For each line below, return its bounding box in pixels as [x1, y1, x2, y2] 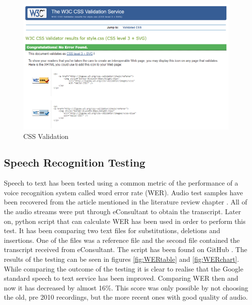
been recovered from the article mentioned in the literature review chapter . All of [4, 197, 247, 207]
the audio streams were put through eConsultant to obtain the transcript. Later [4, 206, 241, 216]
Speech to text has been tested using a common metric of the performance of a [4, 178, 238, 188]
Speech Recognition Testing [4, 155, 145, 170]
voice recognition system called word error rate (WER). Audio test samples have [4, 187, 243, 197]
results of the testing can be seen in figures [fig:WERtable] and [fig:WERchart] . [4, 254, 239, 264]
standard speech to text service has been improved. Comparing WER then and [4, 273, 238, 283]
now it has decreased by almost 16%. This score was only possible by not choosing [4, 282, 248, 292]
